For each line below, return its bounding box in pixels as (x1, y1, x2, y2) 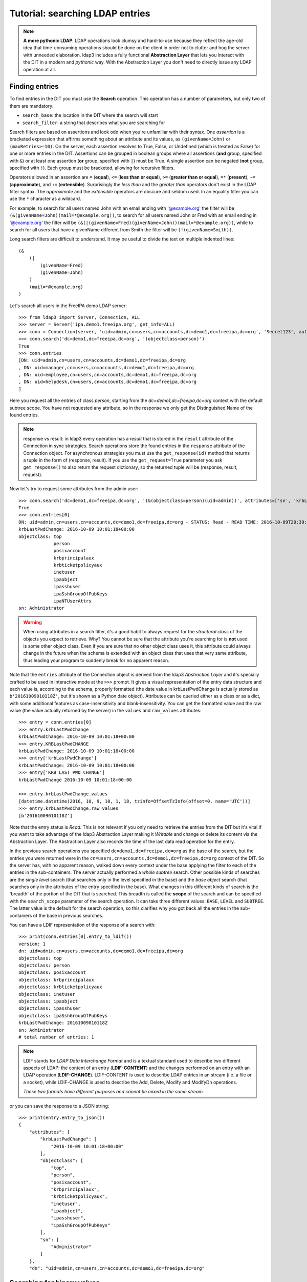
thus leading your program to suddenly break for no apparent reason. (23, 657, 170, 664)
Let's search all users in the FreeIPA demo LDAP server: (9, 303, 127, 309)
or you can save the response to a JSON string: (9, 1103, 109, 1109)
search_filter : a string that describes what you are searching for (22, 119, 165, 126)
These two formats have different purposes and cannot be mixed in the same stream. (23, 1089, 204, 1095)
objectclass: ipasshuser (18, 1006, 81, 1011)
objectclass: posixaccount (18, 970, 86, 975)
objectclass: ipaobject (18, 998, 78, 1004)
